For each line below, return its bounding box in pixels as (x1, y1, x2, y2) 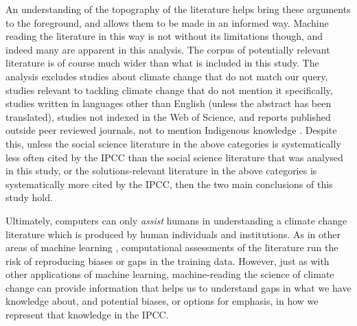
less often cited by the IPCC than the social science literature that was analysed (5, 150, 343, 164)
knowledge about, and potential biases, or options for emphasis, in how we (5, 294, 319, 308)
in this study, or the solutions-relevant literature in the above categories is (5, 163, 317, 178)
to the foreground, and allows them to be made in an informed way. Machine (5, 15, 329, 30)
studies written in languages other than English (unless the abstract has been (5, 96, 332, 110)
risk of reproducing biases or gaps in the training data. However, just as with (5, 253, 330, 268)
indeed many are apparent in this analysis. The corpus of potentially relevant (5, 42, 330, 56)
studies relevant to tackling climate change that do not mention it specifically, (5, 82, 333, 97)
